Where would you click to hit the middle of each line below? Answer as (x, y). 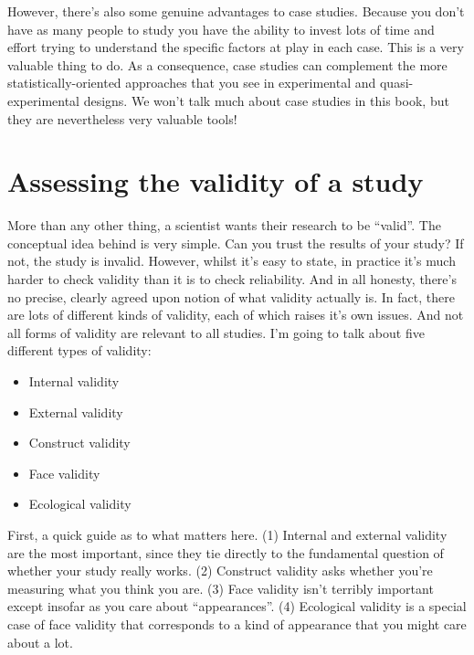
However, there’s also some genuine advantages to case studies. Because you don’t (236, 11)
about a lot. (40, 642)
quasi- (396, 83)
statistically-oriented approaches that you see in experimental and (192, 83)
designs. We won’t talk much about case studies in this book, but (266, 100)
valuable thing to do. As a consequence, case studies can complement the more (227, 64)
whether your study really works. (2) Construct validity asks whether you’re (220, 570)
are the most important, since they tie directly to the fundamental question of (226, 552)
